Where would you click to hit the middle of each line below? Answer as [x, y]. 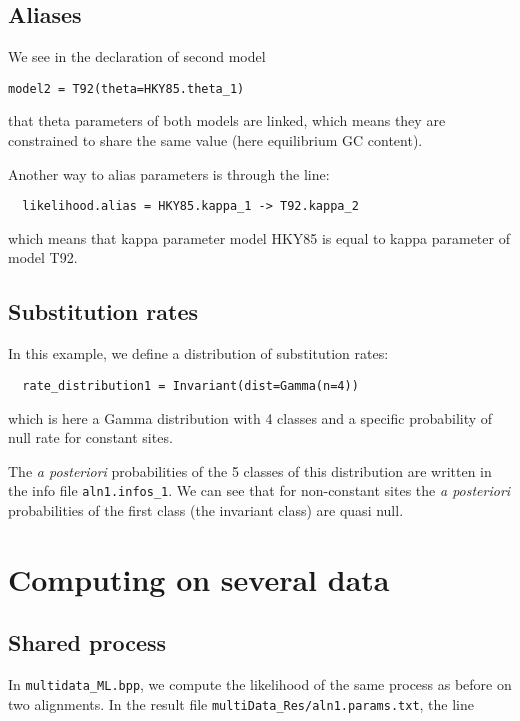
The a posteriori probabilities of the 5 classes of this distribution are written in [250, 470]
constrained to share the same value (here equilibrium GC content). [215, 140]
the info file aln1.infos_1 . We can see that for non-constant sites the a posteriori [259, 490]
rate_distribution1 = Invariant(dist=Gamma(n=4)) [190, 385]
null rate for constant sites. [90, 437]
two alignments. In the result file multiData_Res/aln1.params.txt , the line [241, 703]
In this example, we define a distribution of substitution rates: [198, 353]
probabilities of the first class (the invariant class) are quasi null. [206, 509]
